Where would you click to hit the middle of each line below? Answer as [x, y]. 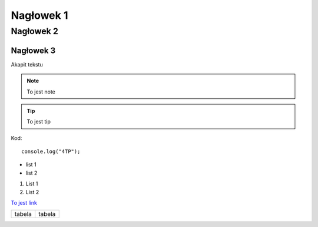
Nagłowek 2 [35, 31]
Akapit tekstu [27, 64]
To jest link [24, 203]
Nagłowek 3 [33, 50]
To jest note [41, 92]
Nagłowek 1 [39, 15]
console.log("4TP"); [51, 152]
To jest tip [39, 122]
